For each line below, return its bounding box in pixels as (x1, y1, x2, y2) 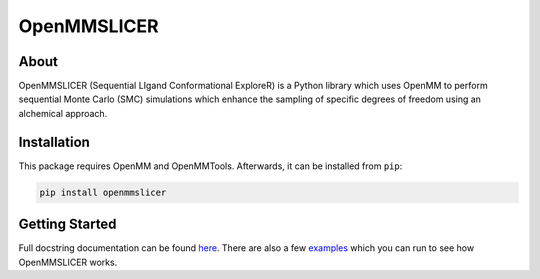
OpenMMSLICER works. (18, 256, 118, 268)
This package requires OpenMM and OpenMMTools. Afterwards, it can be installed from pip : (18, 160, 403, 172)
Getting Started (18, 216, 117, 233)
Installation (18, 133, 90, 150)
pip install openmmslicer (39, 186, 167, 198)
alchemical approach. (18, 107, 108, 119)
